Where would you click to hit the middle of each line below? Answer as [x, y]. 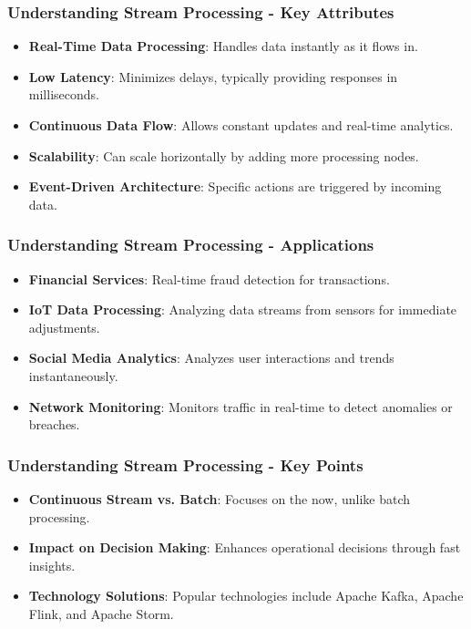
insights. [52, 565]
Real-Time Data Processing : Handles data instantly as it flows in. [223, 46]
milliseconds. [64, 94]
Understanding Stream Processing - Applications [191, 245]
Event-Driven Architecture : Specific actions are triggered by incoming [235, 186]
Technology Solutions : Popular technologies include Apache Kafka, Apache [246, 596]
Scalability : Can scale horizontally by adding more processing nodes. [224, 155]
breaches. [54, 424]
